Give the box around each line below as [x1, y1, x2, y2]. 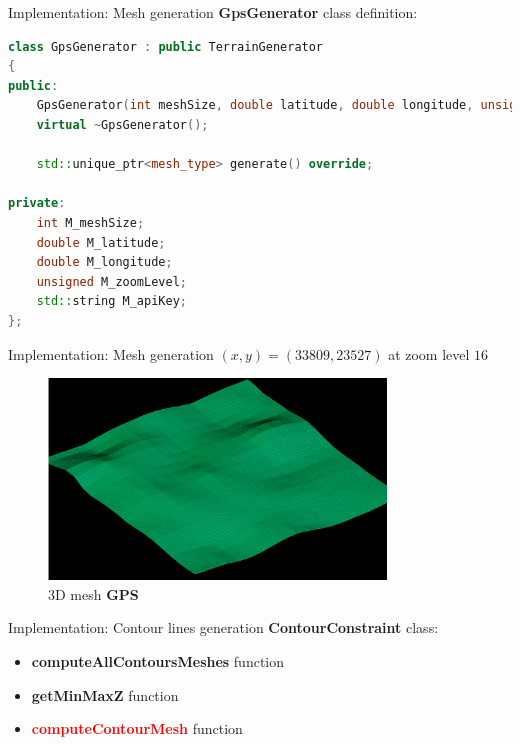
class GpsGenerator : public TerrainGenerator [8, 39, 324, 54]
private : [8, 196, 66, 211]
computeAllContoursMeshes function [31, 650, 285, 671]
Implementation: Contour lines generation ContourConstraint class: [8, 617, 439, 638]
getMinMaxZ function [31, 684, 179, 705]
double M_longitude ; [36, 255, 173, 270]
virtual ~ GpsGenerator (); [36, 117, 209, 132]
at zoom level [388, 343, 470, 364]
